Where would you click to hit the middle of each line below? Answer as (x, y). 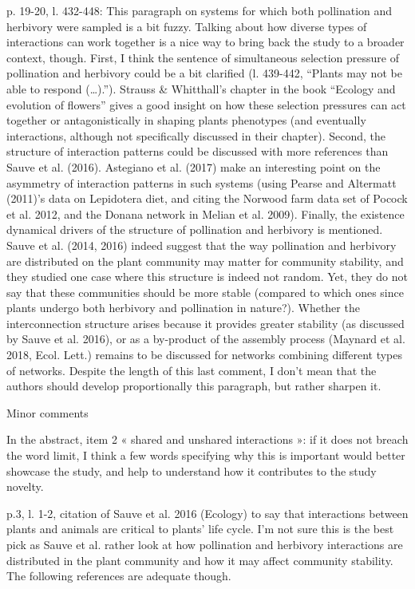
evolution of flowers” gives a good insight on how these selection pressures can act (206, 104)
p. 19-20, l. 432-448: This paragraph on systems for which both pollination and (200, 10)
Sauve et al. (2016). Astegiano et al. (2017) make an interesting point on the (194, 166)
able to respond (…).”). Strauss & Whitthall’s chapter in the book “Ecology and (201, 88)
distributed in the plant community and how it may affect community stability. (200, 560)
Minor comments (47, 412)
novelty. (25, 486)
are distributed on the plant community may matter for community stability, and (205, 261)
